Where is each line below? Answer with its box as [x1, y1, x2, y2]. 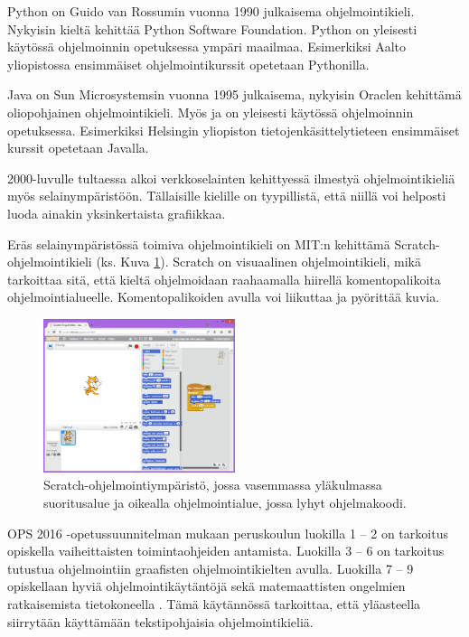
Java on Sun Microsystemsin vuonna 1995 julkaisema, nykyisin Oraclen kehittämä [7, 85, 462, 104]
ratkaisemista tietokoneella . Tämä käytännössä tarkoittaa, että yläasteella [7, 594, 421, 613]
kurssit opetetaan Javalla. [7, 138, 149, 157]
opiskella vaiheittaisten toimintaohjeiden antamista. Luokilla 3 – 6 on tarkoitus [7, 541, 445, 560]
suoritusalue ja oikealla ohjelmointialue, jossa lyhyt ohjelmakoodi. [43, 492, 407, 511]
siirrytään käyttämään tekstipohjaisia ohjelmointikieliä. [7, 612, 314, 631]
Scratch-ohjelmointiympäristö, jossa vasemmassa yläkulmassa [43, 475, 382, 494]
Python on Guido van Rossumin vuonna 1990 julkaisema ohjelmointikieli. [7, 2, 415, 20]
